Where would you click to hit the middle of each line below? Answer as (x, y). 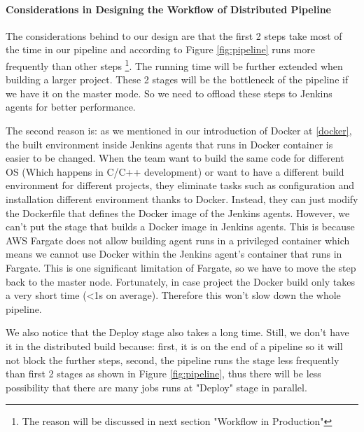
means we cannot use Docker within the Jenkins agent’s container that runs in (174, 254)
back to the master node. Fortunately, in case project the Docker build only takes (180, 281)
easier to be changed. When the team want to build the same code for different (175, 158)
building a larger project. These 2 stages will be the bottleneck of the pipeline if (177, 79)
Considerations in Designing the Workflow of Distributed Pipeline (168, 9)
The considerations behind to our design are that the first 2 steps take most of (174, 35)
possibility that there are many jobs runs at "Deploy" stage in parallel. (156, 387)
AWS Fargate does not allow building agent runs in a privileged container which (178, 240)
